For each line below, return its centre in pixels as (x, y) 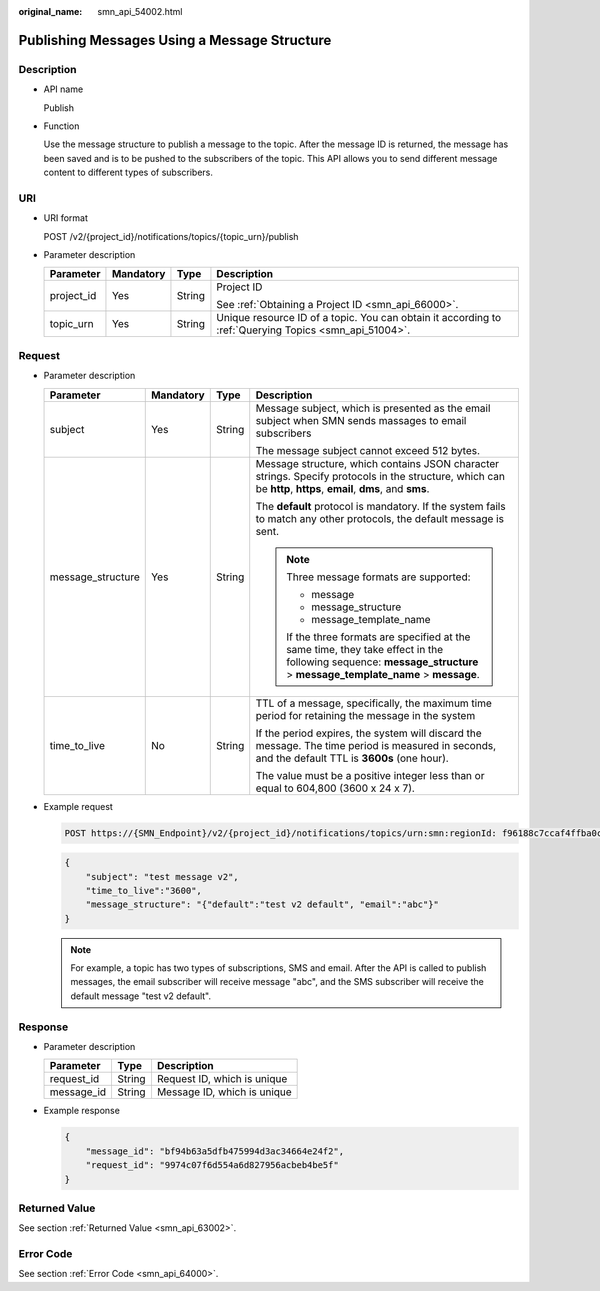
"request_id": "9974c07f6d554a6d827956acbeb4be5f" (212, 1165)
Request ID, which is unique (222, 1079)
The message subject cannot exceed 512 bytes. (367, 450)
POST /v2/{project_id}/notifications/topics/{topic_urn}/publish (171, 236)
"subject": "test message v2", (162, 876)
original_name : (50, 11)
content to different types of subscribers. (128, 172)
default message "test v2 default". (141, 996)
